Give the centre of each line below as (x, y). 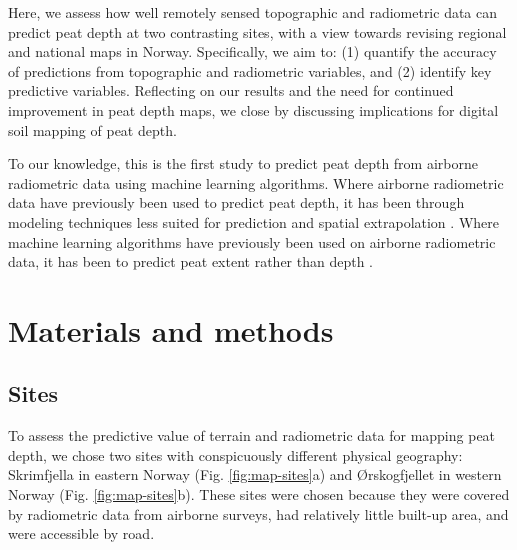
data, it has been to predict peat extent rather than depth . (191, 261)
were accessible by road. (81, 533)
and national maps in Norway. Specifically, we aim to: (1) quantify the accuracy (252, 51)
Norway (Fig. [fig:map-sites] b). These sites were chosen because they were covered (259, 494)
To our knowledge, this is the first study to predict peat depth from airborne (243, 163)
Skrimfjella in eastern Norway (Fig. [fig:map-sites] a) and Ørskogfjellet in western (255, 474)
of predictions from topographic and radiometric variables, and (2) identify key (250, 70)
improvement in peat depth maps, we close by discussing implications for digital (253, 109)
